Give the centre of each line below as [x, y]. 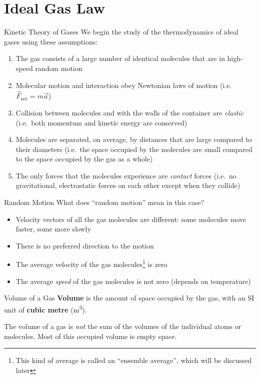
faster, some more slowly [53, 229]
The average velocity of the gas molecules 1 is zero [91, 263]
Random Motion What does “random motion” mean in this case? [104, 202]
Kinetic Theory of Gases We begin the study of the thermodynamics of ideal [121, 32]
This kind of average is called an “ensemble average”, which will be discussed [134, 360]
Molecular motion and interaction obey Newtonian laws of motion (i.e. [124, 85]
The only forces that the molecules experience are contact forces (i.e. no [126, 175]
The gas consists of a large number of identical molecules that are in [120, 58]
